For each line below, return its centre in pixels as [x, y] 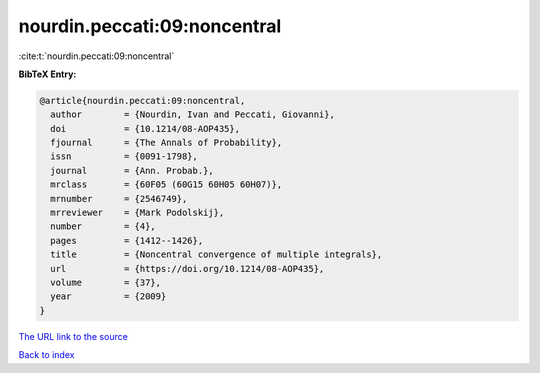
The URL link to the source [73, 336]
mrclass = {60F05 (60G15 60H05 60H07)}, [166, 184]
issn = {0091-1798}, [124, 156]
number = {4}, [103, 226]
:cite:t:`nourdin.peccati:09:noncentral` [96, 56]
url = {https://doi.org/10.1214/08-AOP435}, [187, 268]
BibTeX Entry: [47, 74]
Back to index [46, 355]
